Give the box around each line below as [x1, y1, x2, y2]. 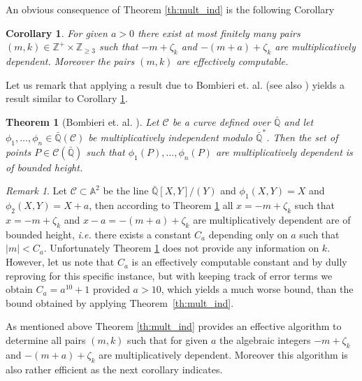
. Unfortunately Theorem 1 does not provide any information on [43, 240, 319, 255]
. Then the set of [266, 130, 338, 145]
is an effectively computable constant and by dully [131, 254, 347, 269]
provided [92, 282, 130, 296]
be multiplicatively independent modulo [88, 130, 253, 145]
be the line [103, 183, 149, 198]
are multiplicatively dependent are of [193, 213, 351, 227]
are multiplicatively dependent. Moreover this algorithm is [99, 347, 348, 361]
